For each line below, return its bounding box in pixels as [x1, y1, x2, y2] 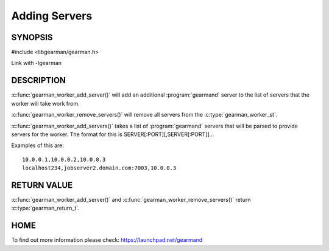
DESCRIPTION [11, 75, 66, 86]
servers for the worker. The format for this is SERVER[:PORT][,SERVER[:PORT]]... [11, 131, 214, 138]
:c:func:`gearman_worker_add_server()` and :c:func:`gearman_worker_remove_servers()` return [11, 196, 251, 203]
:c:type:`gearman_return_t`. [11, 204, 80, 212]
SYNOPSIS [11, 32, 53, 43]
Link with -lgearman [11, 60, 62, 67]
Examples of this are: [11, 142, 64, 149]
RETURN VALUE [11, 180, 73, 190]
